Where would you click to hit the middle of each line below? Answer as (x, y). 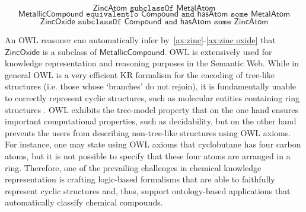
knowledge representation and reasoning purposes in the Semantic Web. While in (152, 63)
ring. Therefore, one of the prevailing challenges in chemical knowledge (133, 167)
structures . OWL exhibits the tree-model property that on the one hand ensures (152, 109)
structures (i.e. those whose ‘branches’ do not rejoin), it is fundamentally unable (151, 86)
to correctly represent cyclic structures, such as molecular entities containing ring (152, 97)
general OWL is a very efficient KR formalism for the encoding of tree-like (140, 74)
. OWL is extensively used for (218, 51)
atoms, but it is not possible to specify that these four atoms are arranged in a (148, 155)
